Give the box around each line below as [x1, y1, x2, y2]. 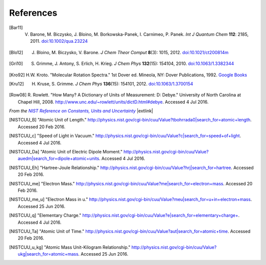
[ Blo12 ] [9, 49, 23, 55]
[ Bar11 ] [9, 25, 23, 30]
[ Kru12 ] [9, 81, 24, 87]
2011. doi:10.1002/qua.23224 [30, 38, 88, 44]
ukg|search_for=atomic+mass [18, 251, 79, 257]
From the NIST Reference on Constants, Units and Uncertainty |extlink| [9, 108, 154, 114]
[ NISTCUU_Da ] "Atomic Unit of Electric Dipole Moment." [9, 149, 123, 155]
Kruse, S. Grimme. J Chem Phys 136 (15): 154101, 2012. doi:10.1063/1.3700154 [37, 81, 194, 87]
